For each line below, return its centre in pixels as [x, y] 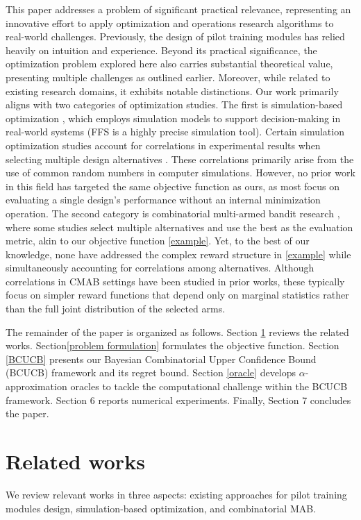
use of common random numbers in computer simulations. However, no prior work [180, 173]
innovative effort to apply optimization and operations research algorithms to [170, 23]
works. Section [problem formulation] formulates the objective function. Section [173, 345]
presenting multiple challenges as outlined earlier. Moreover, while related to [168, 77]
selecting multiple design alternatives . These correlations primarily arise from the [180, 159]
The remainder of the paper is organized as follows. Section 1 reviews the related [177, 332]
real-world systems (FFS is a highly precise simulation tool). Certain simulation [175, 132]
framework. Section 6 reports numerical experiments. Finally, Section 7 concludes [178, 400]
